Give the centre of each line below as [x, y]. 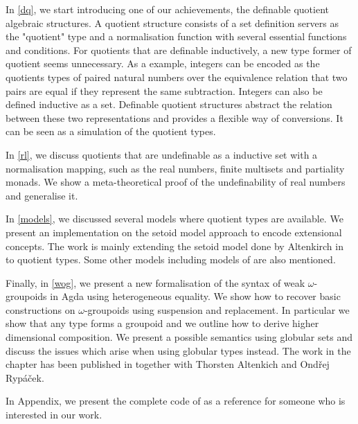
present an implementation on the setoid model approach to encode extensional [174, 232]
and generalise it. [42, 195]
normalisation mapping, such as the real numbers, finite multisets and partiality [175, 168]
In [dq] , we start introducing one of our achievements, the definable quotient [167, 9]
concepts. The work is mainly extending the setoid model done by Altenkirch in [174, 246]
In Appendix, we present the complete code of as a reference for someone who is [176, 401]
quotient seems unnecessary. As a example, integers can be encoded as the [163, 63]
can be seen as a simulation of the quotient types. [111, 131]
